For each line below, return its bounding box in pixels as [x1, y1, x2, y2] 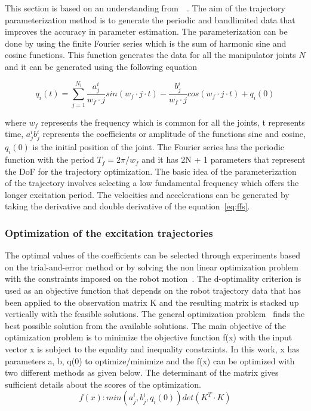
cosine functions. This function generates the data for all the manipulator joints [5, 48, 296, 61]
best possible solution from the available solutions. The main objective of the [5, 319, 287, 331]
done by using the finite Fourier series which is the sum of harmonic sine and [5, 36, 287, 49]
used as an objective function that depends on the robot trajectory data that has [5, 284, 301, 297]
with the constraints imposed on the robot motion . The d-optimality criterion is [5, 272, 301, 285]
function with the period [5, 153, 94, 166]
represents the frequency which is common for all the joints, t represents [41, 115, 305, 128]
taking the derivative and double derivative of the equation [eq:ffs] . [5, 200, 250, 212]
